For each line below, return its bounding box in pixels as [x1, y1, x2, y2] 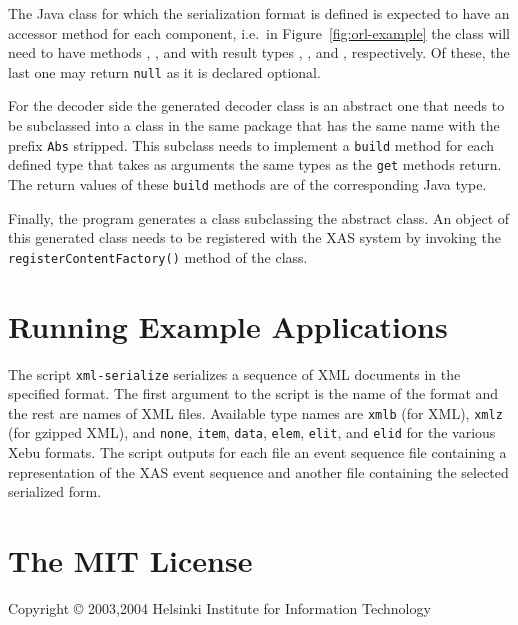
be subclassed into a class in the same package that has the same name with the [8, 115, 500, 136]
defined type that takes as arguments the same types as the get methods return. [8, 154, 502, 175]
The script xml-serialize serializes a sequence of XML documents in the [8, 363, 461, 384]
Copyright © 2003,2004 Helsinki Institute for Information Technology [8, 598, 431, 619]
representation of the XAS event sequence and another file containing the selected [8, 461, 509, 482]
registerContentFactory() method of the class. [8, 246, 308, 267]
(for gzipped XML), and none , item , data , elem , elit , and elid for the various [8, 422, 496, 443]
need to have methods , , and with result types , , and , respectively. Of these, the [8, 42, 510, 63]
